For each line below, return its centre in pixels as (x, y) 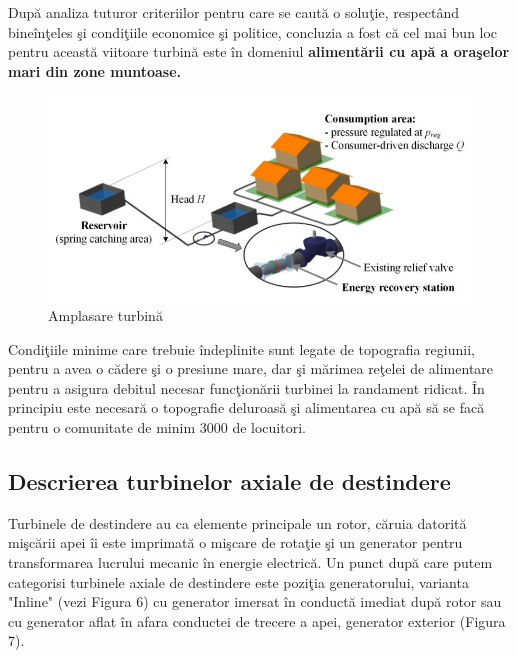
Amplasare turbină (105, 315)
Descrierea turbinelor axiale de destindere (229, 481)
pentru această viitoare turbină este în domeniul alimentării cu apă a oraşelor (259, 51)
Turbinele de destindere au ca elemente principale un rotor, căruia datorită (237, 522)
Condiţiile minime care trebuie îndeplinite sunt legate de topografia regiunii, (241, 348)
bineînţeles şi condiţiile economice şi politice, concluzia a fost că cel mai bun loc (253, 31)
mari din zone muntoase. (95, 70)
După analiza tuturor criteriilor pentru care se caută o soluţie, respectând (234, 12)
